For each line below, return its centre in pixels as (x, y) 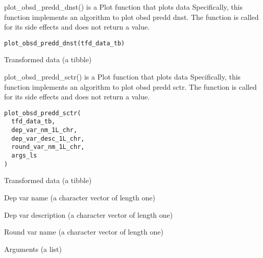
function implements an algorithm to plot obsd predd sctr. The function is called (130, 86)
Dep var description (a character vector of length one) (89, 214)
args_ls (24, 156)
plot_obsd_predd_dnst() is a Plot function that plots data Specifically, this (123, 7)
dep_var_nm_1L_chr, (44, 130)
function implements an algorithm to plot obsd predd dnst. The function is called (131, 17)
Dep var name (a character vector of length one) (80, 197)
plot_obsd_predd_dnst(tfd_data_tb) (65, 43)
